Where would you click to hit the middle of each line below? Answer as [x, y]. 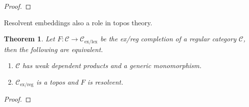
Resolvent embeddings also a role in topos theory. [78, 22]
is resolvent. [105, 81]
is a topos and [57, 81]
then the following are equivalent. [54, 49]
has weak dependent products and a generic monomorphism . [112, 65]
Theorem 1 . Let [30, 39]
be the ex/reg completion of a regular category [168, 39]
